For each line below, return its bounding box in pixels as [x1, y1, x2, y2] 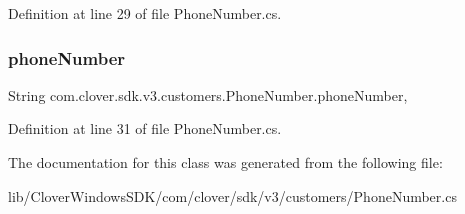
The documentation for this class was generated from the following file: [8, 152, 443, 172]
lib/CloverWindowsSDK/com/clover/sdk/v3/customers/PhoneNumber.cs [8, 185, 457, 206]
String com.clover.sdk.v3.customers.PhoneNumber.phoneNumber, [8, 84, 408, 105]
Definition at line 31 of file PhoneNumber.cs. [8, 118, 282, 139]
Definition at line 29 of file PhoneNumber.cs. [8, 3, 282, 23]
